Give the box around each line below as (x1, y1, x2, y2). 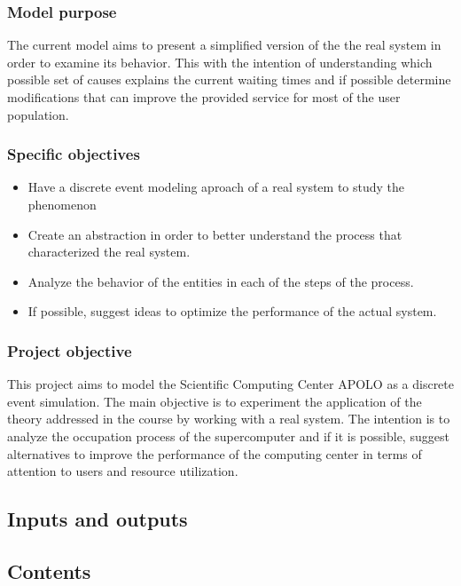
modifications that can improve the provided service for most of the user (7, 88, 401, 106)
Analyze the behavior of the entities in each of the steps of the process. (27, 272, 414, 290)
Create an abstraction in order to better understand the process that (27, 225, 402, 243)
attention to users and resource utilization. (7, 462, 238, 480)
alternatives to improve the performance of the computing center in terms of (7, 444, 422, 463)
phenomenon (27, 195, 97, 213)
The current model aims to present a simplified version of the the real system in (7, 36, 441, 54)
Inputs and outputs (7, 505, 188, 533)
